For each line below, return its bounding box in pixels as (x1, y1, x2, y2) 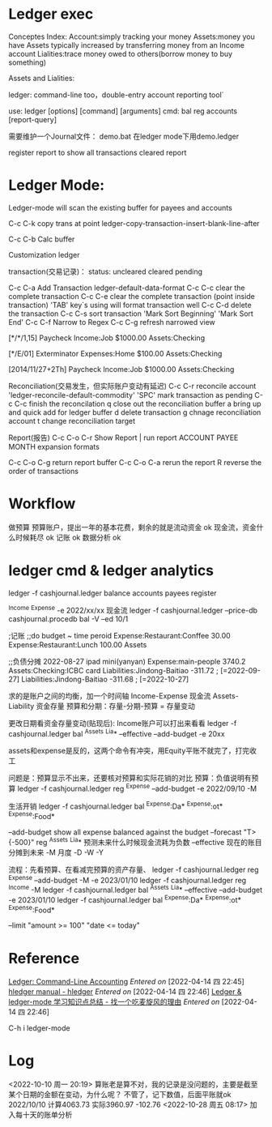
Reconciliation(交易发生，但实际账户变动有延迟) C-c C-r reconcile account (8, 381, 257, 391)
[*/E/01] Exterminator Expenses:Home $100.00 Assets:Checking (8, 348, 223, 358)
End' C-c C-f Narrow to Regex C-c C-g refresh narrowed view (8, 317, 216, 327)
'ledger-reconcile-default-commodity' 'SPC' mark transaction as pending (8, 390, 253, 399)
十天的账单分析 (22, 1110, 73, 1120)
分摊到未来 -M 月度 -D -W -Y (8, 847, 104, 857)
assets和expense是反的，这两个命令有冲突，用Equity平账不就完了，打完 (8, 746, 250, 756)
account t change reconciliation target (8, 416, 136, 425)
